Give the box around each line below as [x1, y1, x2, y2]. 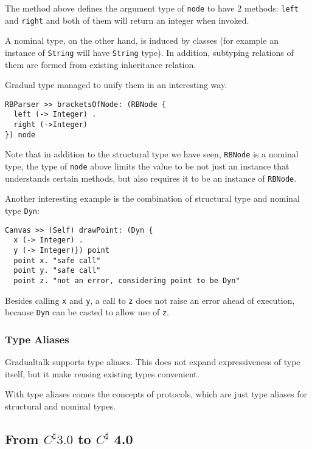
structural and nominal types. [5, 399, 116, 412]
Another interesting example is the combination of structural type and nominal [5, 192, 300, 205]
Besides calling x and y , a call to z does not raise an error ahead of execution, [5, 293, 295, 306]
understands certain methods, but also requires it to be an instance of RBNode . [5, 171, 297, 184]
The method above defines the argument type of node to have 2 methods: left [5, 2, 299, 14]
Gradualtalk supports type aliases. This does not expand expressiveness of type [5, 355, 300, 368]
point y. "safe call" [13, 266, 101, 275]
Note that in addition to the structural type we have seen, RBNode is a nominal [5, 148, 299, 160]
